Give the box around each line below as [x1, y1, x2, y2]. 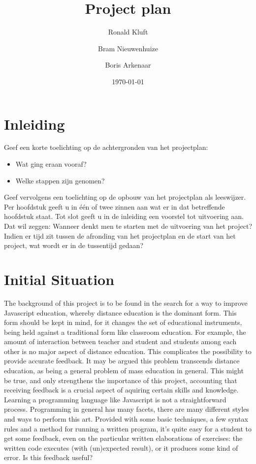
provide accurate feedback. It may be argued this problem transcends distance [4, 356, 240, 366]
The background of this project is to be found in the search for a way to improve [4, 297, 248, 308]
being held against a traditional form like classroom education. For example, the [4, 326, 246, 337]
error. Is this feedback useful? [4, 452, 93, 463]
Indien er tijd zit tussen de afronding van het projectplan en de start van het [4, 230, 236, 241]
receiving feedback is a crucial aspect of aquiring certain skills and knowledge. [4, 385, 239, 395]
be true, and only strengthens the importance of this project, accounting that [4, 375, 237, 385]
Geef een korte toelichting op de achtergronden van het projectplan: [4, 142, 208, 152]
